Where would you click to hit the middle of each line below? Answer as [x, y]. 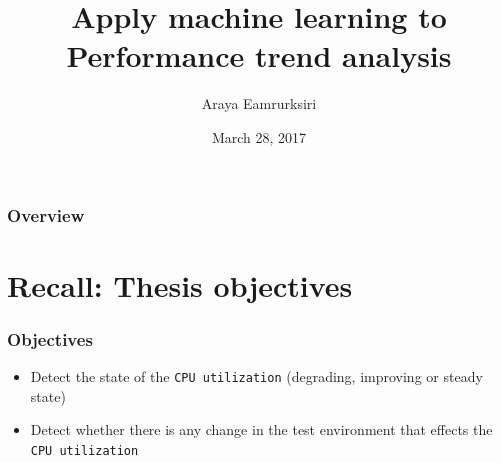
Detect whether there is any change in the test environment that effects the [261, 429]
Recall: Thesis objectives [180, 284]
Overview [46, 214]
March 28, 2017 [259, 136]
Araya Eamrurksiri [259, 103]
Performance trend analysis [259, 55]
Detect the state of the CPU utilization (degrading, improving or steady [256, 376]
